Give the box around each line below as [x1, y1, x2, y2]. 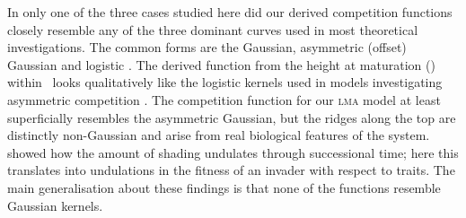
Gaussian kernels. [7, 196, 103, 214]
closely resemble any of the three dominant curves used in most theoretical [7, 20, 418, 39]
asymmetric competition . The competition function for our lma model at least [7, 90, 441, 109]
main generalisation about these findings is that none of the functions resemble [7, 178, 441, 196]
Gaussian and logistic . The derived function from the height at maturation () [7, 55, 435, 74]
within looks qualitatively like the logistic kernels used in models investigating [7, 73, 443, 92]
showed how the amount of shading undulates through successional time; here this [7, 143, 459, 161]
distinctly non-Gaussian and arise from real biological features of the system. [7, 126, 430, 144]
